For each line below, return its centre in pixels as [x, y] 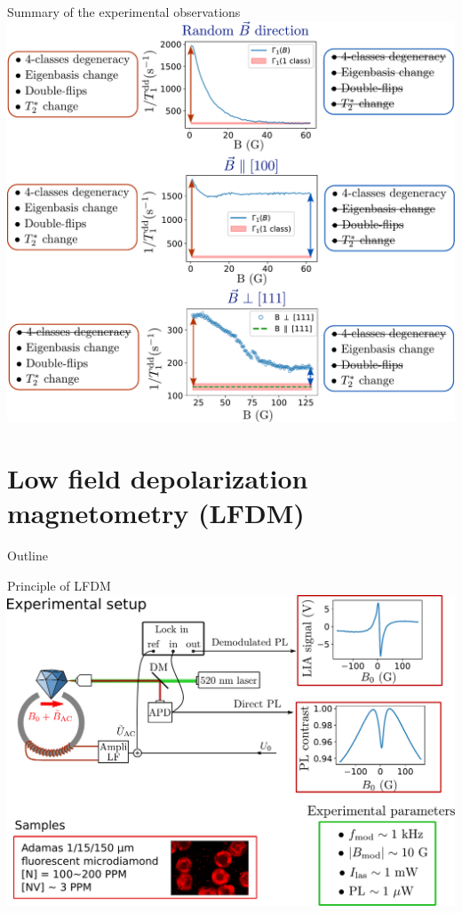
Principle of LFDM [59, 585]
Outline [28, 556]
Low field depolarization [158, 478]
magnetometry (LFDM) [156, 513]
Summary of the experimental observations [124, 12]
